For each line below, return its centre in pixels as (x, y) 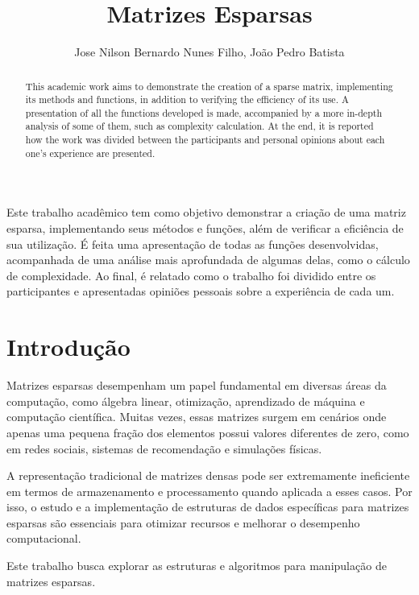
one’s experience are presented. (90, 153)
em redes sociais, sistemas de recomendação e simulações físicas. (164, 448)
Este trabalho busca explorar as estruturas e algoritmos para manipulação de (197, 566)
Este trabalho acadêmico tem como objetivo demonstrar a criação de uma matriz (206, 212)
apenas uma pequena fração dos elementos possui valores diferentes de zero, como (208, 432)
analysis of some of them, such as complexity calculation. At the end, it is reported (199, 126)
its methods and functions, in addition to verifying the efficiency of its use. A (187, 99)
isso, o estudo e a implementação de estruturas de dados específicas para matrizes (208, 507)
